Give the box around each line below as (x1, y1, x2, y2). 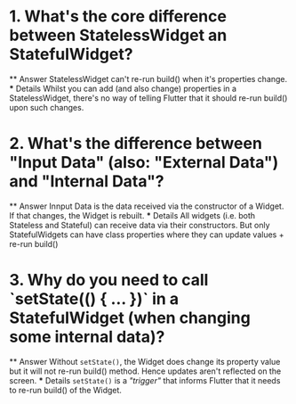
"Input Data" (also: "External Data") (9, 153, 279, 173)
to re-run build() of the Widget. (9, 384, 123, 395)
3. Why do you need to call (9, 270, 209, 291)
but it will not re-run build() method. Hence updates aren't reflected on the (9, 366, 282, 376)
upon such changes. (9, 102, 84, 112)
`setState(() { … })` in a (9, 289, 180, 309)
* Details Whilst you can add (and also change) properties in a (9, 83, 237, 94)
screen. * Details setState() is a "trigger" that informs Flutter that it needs (9, 375, 281, 385)
